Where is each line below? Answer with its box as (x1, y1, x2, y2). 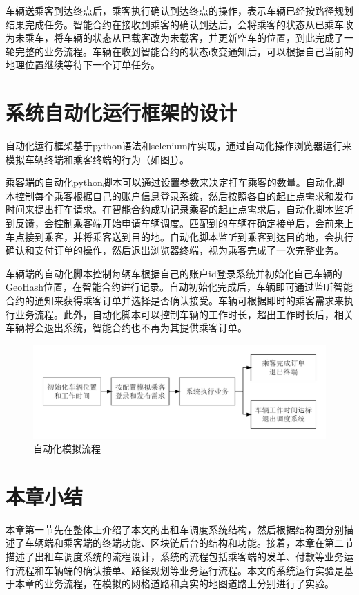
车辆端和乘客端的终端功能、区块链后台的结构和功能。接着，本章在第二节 (24, 535, 353, 550)
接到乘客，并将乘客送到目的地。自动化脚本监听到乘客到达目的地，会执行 (24, 229, 353, 244)
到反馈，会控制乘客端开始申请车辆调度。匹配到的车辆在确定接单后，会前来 (6, 216, 344, 230)
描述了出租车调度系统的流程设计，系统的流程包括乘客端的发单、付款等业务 (6, 549, 344, 563)
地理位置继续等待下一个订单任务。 (6, 57, 160, 72)
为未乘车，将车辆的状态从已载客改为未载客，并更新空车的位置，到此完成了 (6, 30, 344, 45)
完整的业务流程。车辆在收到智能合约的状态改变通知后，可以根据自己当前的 (14, 44, 353, 58)
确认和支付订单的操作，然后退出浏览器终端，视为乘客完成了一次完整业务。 (6, 243, 344, 257)
